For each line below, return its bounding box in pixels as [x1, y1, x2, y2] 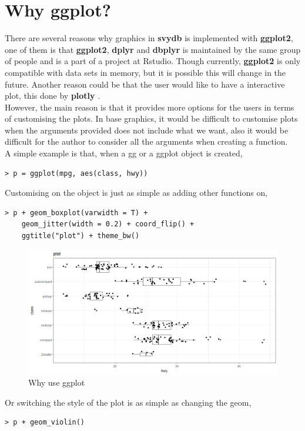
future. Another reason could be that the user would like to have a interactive [5, 78, 285, 90]
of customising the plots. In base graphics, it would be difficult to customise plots [5, 112, 298, 125]
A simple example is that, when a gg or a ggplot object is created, [5, 147, 243, 159]
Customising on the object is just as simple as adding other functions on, [5, 186, 268, 199]
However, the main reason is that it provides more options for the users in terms [5, 101, 294, 113]
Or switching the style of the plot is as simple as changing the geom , [5, 396, 252, 408]
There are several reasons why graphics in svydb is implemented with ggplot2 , [5, 32, 293, 44]
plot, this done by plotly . [5, 89, 100, 102]
